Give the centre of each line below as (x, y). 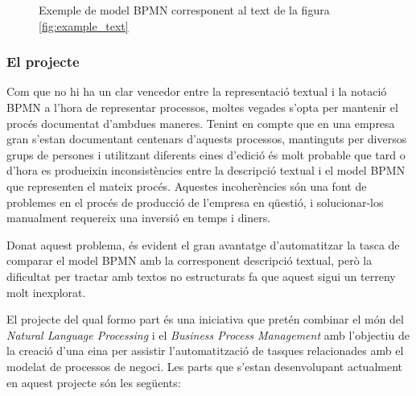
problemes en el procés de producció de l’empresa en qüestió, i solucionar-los (195, 202)
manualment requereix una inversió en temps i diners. (139, 218)
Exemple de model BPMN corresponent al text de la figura (184, 10)
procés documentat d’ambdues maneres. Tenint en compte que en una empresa (201, 123)
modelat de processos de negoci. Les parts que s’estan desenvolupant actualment (204, 366)
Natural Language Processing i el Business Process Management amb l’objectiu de (208, 334)
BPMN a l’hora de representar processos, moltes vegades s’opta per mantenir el (202, 107)
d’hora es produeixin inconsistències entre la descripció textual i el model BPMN (206, 170)
